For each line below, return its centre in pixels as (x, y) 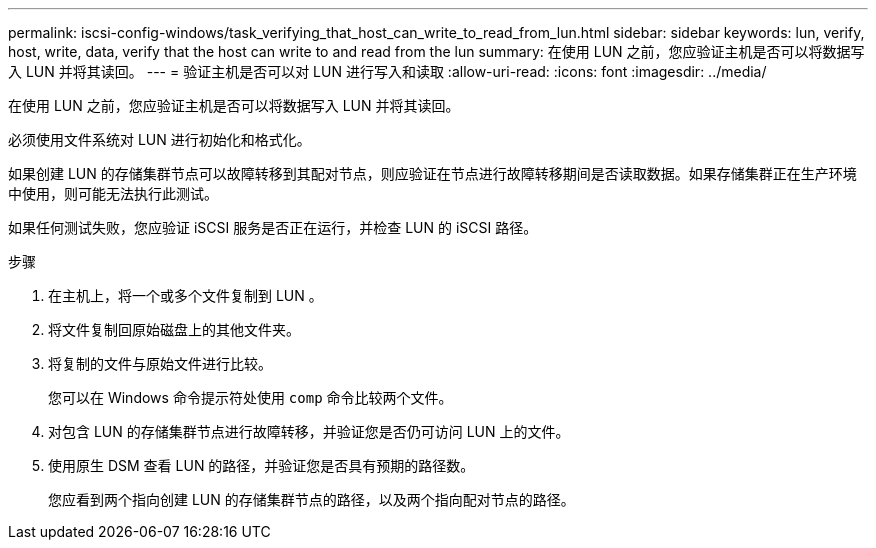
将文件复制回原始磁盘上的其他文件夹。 (174, 329)
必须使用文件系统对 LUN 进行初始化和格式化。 (159, 139)
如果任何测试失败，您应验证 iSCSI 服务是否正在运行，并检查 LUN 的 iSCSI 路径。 (273, 227)
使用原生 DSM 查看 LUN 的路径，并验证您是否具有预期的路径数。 (261, 465)
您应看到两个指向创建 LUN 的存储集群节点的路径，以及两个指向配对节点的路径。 (311, 499)
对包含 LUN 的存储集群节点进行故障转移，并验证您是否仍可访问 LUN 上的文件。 (309, 431)
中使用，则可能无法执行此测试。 (113, 193)
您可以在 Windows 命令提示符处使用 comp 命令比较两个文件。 (250, 397)
